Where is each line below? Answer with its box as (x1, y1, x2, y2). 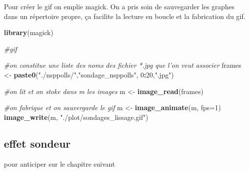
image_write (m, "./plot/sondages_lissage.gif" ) (4, 112, 148, 122)
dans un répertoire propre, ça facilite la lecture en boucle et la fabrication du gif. (4, 11, 246, 21)
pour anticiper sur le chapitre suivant (4, 158, 115, 169)
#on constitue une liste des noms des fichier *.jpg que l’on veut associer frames (4, 60, 242, 70)
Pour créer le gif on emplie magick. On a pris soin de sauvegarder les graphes (4, 1, 235, 11)
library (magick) (4, 27, 54, 38)
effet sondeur (4, 135, 71, 151)
